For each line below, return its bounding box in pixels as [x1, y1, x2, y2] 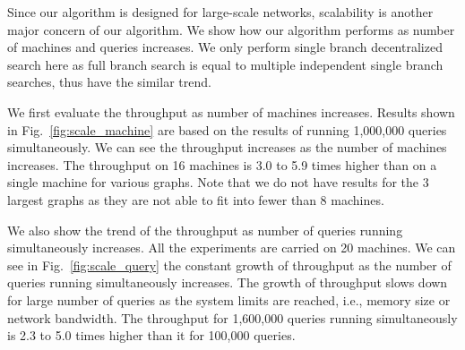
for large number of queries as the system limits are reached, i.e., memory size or [7, 290, 451, 309]
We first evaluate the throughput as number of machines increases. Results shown [7, 102, 455, 121]
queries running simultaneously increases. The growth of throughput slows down [7, 273, 448, 292]
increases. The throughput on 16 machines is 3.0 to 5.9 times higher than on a [7, 155, 437, 174]
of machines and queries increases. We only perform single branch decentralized [7, 38, 443, 56]
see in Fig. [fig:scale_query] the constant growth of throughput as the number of [7, 255, 452, 274]
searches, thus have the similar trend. [7, 73, 211, 91]
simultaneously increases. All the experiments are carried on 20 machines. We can [7, 238, 456, 257]
